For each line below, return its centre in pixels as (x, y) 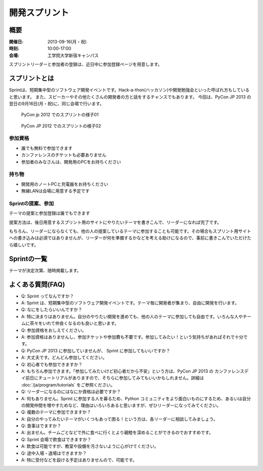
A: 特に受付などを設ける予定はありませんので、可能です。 (79, 460)
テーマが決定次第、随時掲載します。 (45, 270)
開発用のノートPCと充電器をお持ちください (65, 184)
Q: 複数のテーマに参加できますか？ (56, 412)
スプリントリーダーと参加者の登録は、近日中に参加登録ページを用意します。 (86, 64)
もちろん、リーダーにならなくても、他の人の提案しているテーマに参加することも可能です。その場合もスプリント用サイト (130, 231)
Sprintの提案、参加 (31, 204)
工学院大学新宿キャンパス (73, 55)
